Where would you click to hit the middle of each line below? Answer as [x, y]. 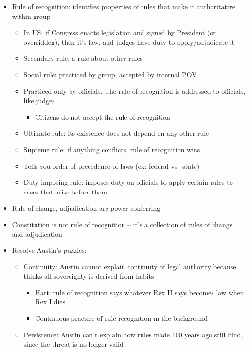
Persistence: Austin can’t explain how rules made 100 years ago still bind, [133, 334]
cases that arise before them [65, 191]
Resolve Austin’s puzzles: [49, 250]
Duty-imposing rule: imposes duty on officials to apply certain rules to [128, 182]
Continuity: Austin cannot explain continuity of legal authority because [130, 266]
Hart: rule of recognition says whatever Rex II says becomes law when [140, 292]
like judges [39, 100]
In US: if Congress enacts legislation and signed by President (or [120, 32]
